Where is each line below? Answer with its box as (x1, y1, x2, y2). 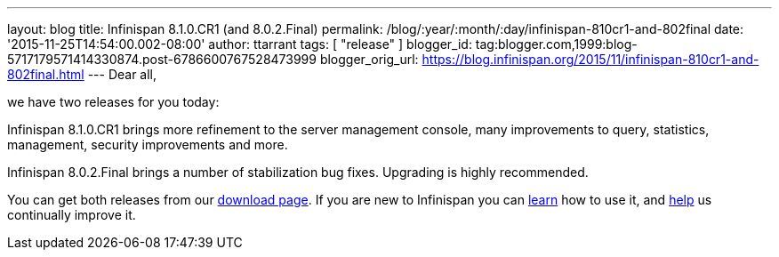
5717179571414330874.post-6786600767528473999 (7, 52, 317, 67)
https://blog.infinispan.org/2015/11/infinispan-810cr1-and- (422, 52, 759, 67)
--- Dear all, (87, 67, 157, 82)
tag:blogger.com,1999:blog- (475, 36, 638, 52)
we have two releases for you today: (7, 94, 220, 109)
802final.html (7, 67, 84, 82)
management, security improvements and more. (7, 137, 288, 152)
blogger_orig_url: (319, 52, 419, 67)
